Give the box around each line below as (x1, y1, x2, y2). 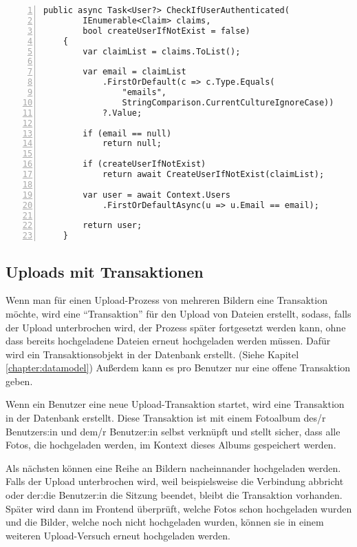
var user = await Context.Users (83, 189, 231, 200)
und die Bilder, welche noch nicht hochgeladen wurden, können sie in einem (6, 515, 324, 529)
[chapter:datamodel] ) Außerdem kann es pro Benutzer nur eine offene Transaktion (6, 360, 351, 375)
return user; (83, 220, 142, 231)
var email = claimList (83, 67, 186, 77)
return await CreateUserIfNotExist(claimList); (102, 169, 325, 179)
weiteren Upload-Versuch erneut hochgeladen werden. (6, 528, 230, 542)
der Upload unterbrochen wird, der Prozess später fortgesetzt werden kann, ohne (6, 320, 346, 334)
